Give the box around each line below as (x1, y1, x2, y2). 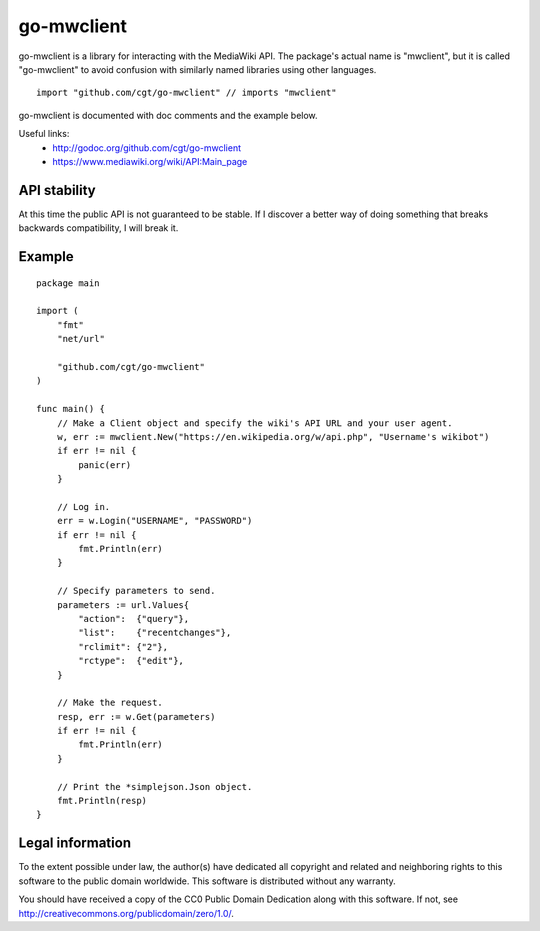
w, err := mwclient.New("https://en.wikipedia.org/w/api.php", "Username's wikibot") (56, 431, 490, 442)
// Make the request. (56, 697, 164, 709)
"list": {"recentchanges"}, (78, 627, 232, 639)
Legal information (18, 835, 132, 852)
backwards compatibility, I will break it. (18, 222, 179, 234)
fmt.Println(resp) (56, 795, 148, 807)
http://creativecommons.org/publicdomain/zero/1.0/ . (18, 907, 235, 919)
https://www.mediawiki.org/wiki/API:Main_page (52, 155, 248, 167)
